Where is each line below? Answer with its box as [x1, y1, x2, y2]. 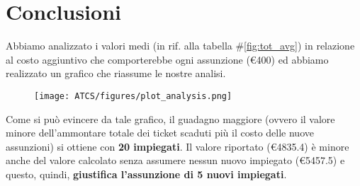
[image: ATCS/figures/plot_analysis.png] [34, 91, 232, 101]
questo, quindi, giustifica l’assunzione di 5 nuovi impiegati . [6, 166, 287, 181]
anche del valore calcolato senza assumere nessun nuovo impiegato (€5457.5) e [6, 153, 345, 168]
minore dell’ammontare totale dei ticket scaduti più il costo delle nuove [6, 125, 314, 140]
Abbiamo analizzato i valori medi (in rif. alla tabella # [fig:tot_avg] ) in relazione [6, 38, 355, 53]
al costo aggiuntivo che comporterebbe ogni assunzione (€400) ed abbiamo [6, 52, 329, 66]
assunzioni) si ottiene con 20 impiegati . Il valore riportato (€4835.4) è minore [6, 139, 349, 153]
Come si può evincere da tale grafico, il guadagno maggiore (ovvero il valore [6, 111, 335, 126]
